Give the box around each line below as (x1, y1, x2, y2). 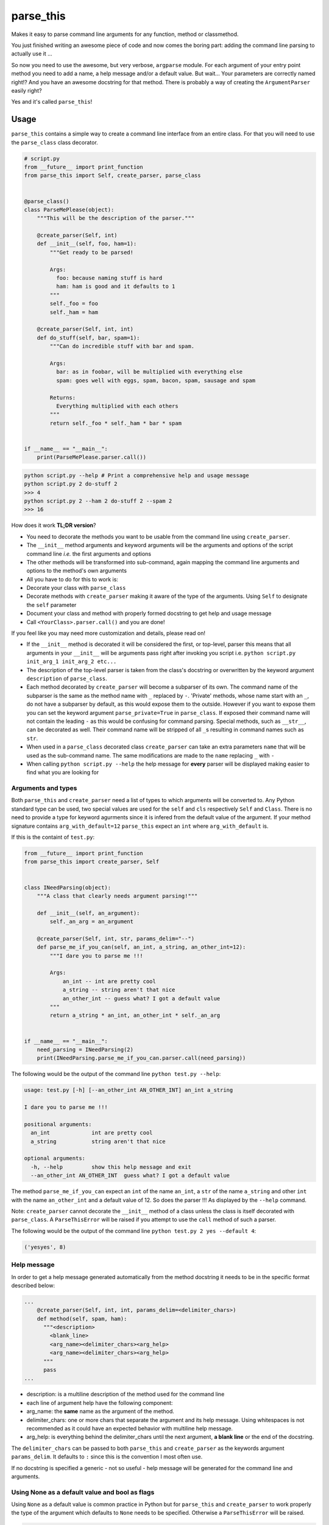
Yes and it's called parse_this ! (11, 98, 93, 106)
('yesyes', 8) (24, 1243, 66, 1250)
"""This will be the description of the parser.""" (37, 215, 195, 222)
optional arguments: (24, 1155, 85, 1162)
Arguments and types (11, 784, 77, 792)
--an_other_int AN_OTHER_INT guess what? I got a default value (30, 1172, 230, 1179)
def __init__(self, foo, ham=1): (37, 240, 137, 247)
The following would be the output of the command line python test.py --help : (11, 1071, 221, 1078)
